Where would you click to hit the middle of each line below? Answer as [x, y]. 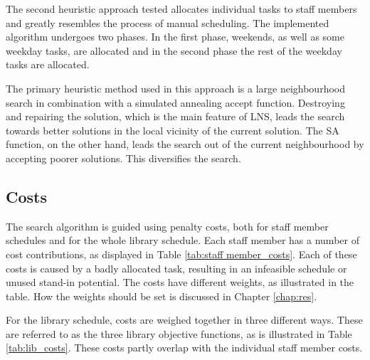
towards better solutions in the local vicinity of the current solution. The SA [173, 130]
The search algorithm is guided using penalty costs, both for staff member [167, 226]
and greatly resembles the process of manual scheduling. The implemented [168, 22]
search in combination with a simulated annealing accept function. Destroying [175, 102]
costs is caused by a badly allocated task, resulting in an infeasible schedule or [176, 268]
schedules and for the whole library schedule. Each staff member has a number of [183, 240]
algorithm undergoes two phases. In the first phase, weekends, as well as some [175, 37]
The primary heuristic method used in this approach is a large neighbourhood [175, 88]
